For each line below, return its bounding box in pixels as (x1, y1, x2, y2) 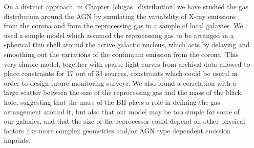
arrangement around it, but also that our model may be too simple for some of (4, 106, 240, 116)
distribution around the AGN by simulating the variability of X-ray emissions (4, 11, 236, 21)
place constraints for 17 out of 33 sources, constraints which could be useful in (4, 68, 238, 78)
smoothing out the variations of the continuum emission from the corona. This (4, 49, 239, 59)
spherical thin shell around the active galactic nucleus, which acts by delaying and (4, 39, 250, 50)
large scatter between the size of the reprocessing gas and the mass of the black (4, 87, 241, 97)
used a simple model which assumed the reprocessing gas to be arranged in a (4, 30, 234, 40)
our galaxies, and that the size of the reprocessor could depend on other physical (4, 116, 245, 126)
